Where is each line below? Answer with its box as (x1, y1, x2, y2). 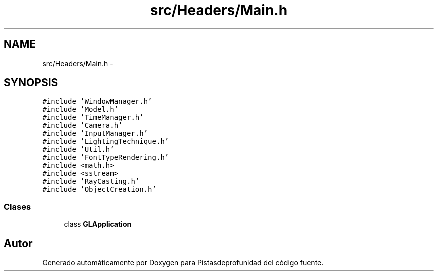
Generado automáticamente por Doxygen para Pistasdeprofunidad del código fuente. (42, 258, 324, 267)
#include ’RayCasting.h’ (42, 177, 140, 186)
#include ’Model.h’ (42, 105, 119, 114)
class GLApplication (64, 220, 132, 229)
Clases (4, 201, 31, 212)
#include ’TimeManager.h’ (42, 113, 144, 122)
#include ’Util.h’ (42, 145, 114, 154)
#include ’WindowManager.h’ (42, 97, 152, 106)
